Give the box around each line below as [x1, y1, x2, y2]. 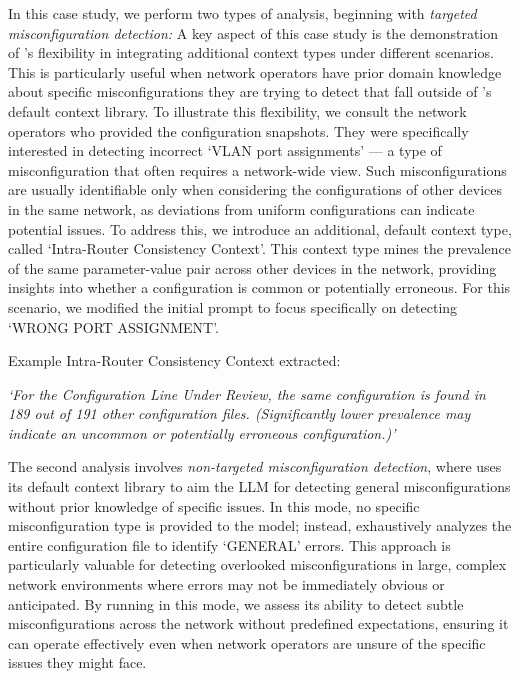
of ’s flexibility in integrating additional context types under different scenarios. [8, 42, 494, 63]
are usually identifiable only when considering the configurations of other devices [8, 179, 503, 200]
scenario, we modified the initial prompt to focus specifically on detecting [8, 296, 458, 317]
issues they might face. [8, 652, 147, 673]
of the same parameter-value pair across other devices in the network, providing [8, 257, 497, 278]
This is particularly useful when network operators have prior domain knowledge [8, 61, 502, 82]
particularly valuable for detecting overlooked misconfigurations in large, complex [8, 554, 507, 575]
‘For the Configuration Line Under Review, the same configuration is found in [8, 383, 486, 404]
